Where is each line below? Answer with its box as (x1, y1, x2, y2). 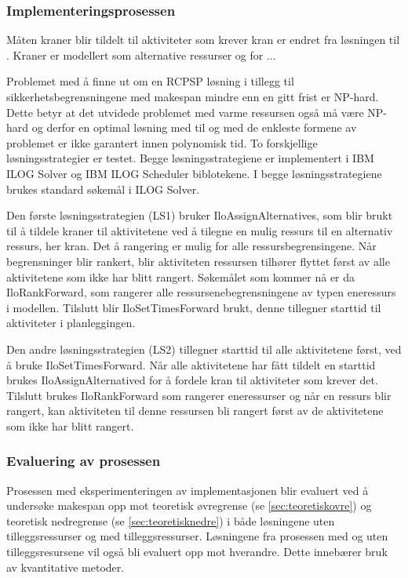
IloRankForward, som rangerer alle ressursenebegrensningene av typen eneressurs (6, 284, 396, 300)
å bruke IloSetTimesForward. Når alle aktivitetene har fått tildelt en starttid (6, 356, 376, 373)
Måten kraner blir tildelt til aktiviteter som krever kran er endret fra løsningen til (6, 31, 400, 48)
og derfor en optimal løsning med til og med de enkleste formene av (31, 119, 357, 136)
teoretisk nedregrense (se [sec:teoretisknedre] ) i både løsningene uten (6, 512, 335, 529)
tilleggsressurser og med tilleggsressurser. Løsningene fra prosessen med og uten (6, 528, 388, 544)
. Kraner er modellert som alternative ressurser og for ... (6, 46, 276, 63)
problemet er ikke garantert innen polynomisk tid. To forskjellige (6, 134, 318, 151)
